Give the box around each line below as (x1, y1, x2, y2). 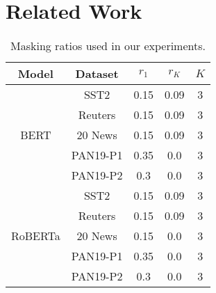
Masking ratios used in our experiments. (10, 38, 206, 54)
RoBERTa (11, 228, 60, 244)
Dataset (75, 65, 119, 82)
